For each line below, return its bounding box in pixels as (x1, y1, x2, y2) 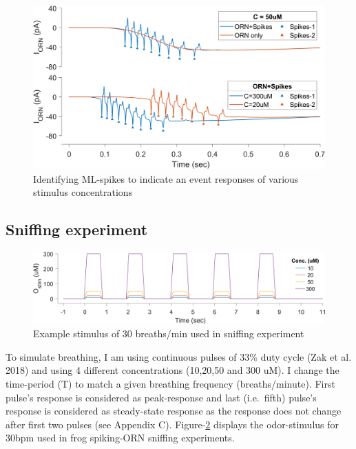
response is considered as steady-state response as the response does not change (6, 403, 342, 418)
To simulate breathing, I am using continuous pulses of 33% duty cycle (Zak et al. (6, 349, 352, 363)
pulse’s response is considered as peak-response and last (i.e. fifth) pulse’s (6, 390, 317, 404)
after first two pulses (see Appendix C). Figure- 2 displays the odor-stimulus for (6, 417, 339, 431)
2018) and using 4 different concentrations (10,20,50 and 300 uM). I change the (6, 363, 339, 377)
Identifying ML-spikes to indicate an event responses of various (33, 171, 299, 186)
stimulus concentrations (33, 185, 133, 199)
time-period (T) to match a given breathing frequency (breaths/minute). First (6, 376, 335, 390)
